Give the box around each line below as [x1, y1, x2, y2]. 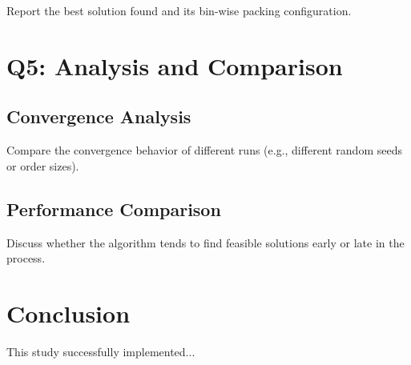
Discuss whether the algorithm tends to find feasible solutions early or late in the [6, 234, 405, 251]
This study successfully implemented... [6, 343, 195, 359]
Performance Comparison [6, 196, 221, 221]
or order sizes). [6, 157, 79, 174]
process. [6, 250, 46, 267]
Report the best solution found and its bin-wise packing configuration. [6, 2, 352, 18]
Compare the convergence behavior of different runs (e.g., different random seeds [6, 142, 402, 158]
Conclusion [6, 296, 131, 329]
